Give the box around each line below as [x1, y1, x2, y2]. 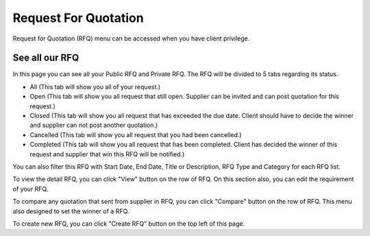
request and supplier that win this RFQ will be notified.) [29, 150, 185, 158]
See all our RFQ [12, 52, 79, 64]
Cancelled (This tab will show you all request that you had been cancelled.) [29, 130, 243, 139]
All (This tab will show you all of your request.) [29, 82, 161, 91]
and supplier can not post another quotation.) [29, 121, 158, 130]
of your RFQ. [12, 185, 49, 193]
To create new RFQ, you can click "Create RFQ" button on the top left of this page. [12, 220, 245, 228]
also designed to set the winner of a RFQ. [12, 206, 129, 215]
